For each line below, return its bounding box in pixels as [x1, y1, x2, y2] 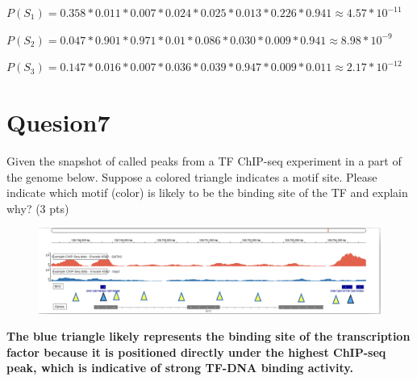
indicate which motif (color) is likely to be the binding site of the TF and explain [6, 184, 408, 201]
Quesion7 [6, 105, 111, 138]
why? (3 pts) [6, 199, 69, 216]
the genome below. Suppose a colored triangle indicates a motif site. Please [6, 168, 377, 185]
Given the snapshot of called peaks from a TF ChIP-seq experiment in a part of [6, 152, 402, 169]
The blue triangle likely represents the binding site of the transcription [6, 328, 411, 345]
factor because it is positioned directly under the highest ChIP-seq [6, 343, 386, 360]
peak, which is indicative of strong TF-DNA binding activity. [6, 359, 353, 376]
